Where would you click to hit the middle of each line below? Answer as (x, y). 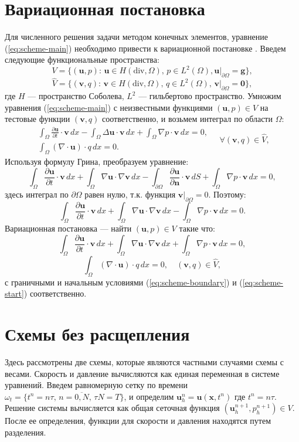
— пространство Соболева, (76, 96)
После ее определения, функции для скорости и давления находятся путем (138, 421)
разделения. (26, 432)
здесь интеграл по (37, 194)
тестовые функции (38, 119)
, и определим (149, 396)
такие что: (197, 228)
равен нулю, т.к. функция (130, 194)
